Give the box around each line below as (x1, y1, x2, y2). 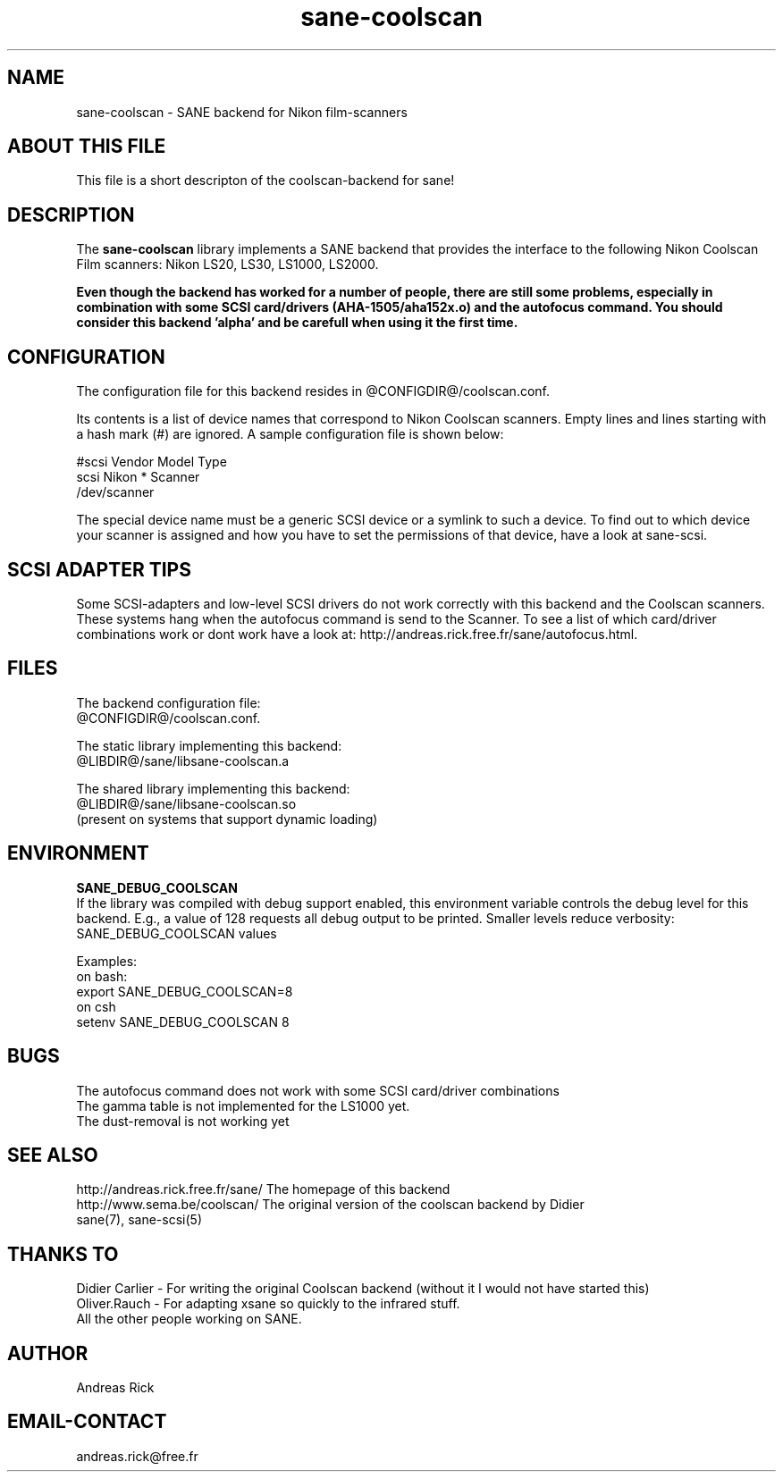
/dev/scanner (76, 484, 155, 500)
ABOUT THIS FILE (7, 135, 166, 158)
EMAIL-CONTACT (7, 1410, 167, 1433)
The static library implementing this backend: (76, 737, 342, 753)
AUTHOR (7, 1341, 88, 1365)
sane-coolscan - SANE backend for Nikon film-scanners (76, 104, 408, 120)
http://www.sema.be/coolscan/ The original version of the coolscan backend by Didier (76, 1197, 585, 1213)
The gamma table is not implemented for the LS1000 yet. (76, 1097, 410, 1113)
